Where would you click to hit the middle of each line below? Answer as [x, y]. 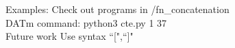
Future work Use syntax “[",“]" [70, 36]
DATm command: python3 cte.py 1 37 [86, 22]
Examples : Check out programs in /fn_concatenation [117, 9]
